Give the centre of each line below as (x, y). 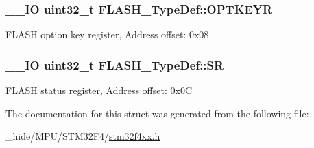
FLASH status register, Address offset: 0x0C (99, 90)
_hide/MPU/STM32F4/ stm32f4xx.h (83, 136)
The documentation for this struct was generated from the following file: (157, 113)
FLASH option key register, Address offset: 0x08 (107, 34)
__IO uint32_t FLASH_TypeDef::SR (115, 64)
